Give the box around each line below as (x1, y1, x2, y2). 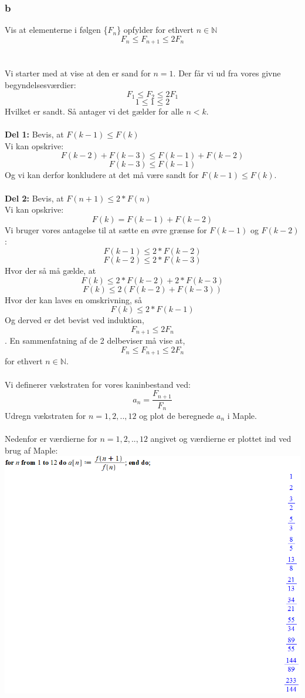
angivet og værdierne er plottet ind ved (150, 432, 292, 445)
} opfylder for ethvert (117, 24, 194, 36)
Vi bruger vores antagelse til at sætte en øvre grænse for (5, 223, 207, 236)
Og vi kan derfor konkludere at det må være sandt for (5, 169, 199, 181)
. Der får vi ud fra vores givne (173, 67, 281, 79)
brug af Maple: (5, 444, 58, 456)
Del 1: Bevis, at (5, 128, 64, 140)
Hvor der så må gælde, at (5, 264, 96, 277)
